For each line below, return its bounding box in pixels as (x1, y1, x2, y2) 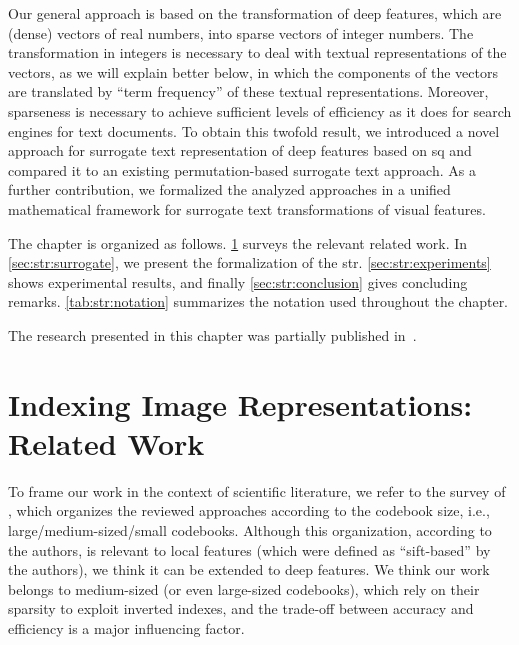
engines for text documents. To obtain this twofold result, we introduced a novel (8, 120, 500, 141)
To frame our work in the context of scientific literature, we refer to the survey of (8, 480, 506, 501)
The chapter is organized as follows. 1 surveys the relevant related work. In (8, 232, 468, 253)
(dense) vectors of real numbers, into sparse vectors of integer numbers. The (8, 22, 474, 43)
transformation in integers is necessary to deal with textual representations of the (8, 42, 507, 63)
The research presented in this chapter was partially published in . (8, 324, 417, 345)
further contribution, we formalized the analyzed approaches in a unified (8, 179, 451, 200)
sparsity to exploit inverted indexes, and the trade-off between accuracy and (8, 598, 474, 619)
